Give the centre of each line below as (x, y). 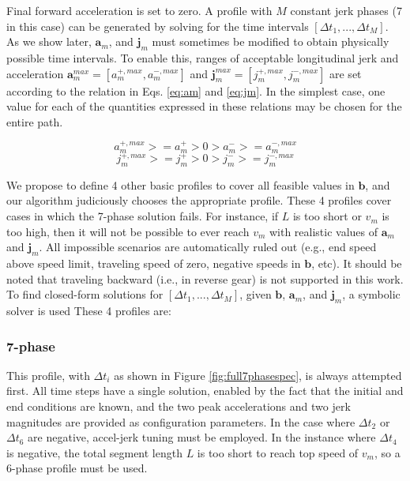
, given (256, 294)
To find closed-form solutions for (85, 294)
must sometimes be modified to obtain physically (271, 41)
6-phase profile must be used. (77, 468)
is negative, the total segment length (94, 452)
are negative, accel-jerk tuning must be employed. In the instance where (202, 437)
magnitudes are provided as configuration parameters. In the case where (181, 421)
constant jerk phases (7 (346, 10)
